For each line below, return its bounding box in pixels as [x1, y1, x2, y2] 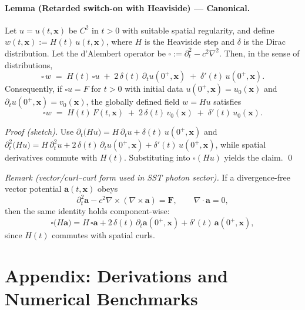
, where [106, 35, 132, 48]
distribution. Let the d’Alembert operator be [5, 46, 166, 59]
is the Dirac [243, 35, 286, 48]
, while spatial [215, 138, 266, 151]
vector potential [5, 182, 62, 195]
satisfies [213, 95, 242, 108]
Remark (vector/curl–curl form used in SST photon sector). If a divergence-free [5, 171, 290, 183]
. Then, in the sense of [219, 46, 300, 59]
